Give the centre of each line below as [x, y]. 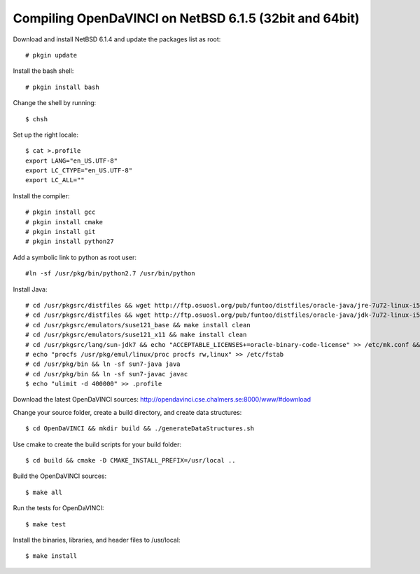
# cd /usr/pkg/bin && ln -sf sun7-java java [103, 364]
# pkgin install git [61, 232]
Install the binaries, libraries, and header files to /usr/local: [97, 540]
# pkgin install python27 [70, 241]
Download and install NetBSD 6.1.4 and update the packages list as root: [117, 39]
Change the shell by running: [55, 103]
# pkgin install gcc [61, 212]
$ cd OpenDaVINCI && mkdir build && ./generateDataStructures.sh [140, 429]
